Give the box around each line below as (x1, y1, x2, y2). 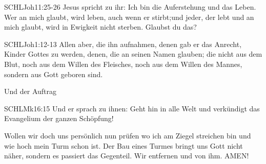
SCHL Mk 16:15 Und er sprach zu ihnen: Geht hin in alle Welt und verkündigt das (4, 103, 260, 113)
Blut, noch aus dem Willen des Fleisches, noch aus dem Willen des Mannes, (4, 58, 242, 69)
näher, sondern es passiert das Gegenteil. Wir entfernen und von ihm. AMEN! (4, 150, 249, 161)
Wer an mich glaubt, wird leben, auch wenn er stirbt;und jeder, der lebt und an (4, 11, 254, 22)
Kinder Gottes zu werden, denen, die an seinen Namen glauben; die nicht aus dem (4, 49, 262, 59)
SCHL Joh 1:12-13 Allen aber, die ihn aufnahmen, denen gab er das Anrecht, (4, 38, 242, 49)
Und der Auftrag (4, 86, 56, 97)
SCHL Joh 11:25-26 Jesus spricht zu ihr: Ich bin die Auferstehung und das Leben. (4, 2, 256, 12)
